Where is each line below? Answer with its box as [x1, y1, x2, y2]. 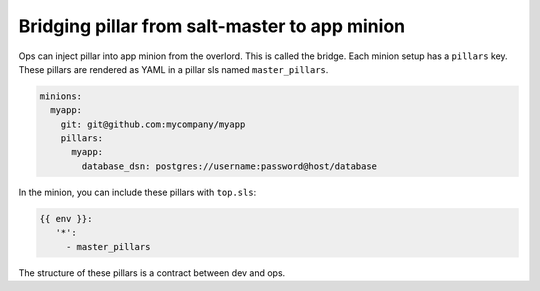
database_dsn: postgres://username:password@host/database [81, 160, 378, 172]
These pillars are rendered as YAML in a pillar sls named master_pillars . [18, 63, 329, 75]
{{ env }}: [39, 213, 93, 224]
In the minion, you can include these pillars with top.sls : [18, 186, 257, 198]
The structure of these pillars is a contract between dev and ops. [18, 266, 286, 279]
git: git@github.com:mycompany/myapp [60, 118, 246, 130]
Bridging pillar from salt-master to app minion [18, 15, 405, 37]
